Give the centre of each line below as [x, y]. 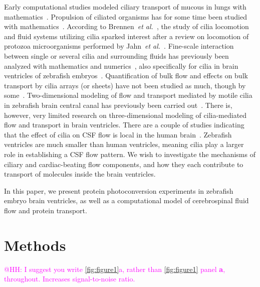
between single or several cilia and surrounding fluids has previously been [116, 55]
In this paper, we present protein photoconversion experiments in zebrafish [119, 190]
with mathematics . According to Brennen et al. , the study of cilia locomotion [126, 26]
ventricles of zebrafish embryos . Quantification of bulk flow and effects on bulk [126, 76]
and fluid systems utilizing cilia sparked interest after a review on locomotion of [126, 36]
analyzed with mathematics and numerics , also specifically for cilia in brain [121, 65]
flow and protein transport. [46, 210]
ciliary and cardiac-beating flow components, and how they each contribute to [124, 164]
